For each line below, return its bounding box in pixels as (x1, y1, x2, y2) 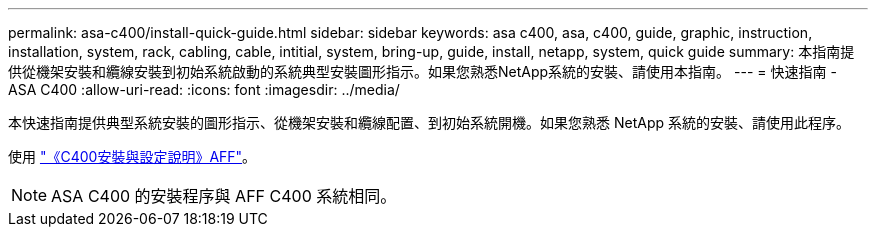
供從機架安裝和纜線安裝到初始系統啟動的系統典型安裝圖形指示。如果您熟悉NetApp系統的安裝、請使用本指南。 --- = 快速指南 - (8, 63, 837, 80)
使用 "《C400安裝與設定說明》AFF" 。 (8, 148, 257, 165)
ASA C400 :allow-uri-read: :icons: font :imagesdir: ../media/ (8, 81, 400, 98)
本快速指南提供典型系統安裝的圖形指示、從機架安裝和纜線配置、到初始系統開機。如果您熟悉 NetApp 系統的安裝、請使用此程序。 (8, 114, 850, 131)
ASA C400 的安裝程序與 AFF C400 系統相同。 (51, 186, 397, 206)
